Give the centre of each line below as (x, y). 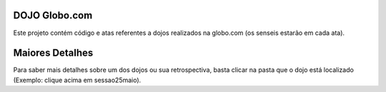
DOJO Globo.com (53, 15)
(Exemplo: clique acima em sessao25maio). (77, 80)
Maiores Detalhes (53, 53)
